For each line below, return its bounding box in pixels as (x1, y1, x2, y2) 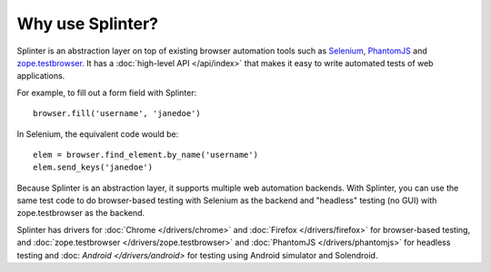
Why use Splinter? (16, 14, 159, 34)
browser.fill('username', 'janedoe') (33, 109, 202, 119)
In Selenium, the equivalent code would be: (16, 128, 179, 140)
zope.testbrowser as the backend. (16, 208, 145, 219)
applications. (16, 71, 65, 82)
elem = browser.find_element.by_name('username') (33, 150, 259, 160)
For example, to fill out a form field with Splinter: (16, 87, 197, 98)
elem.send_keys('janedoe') (33, 162, 154, 172)
